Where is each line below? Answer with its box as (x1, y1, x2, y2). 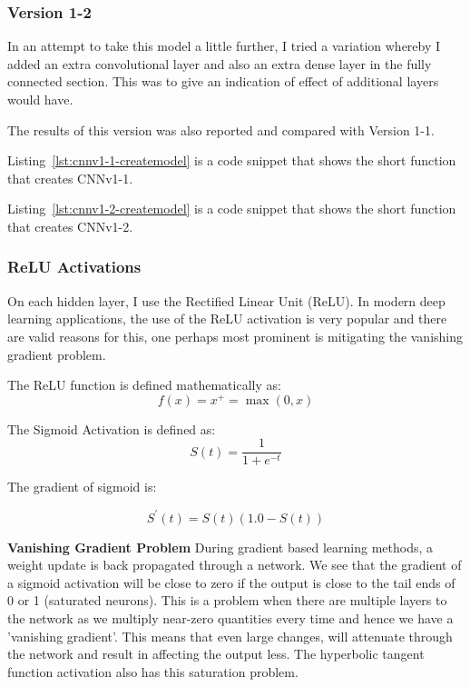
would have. (7, 90, 73, 108)
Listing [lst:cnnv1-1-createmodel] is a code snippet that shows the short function (7, 151, 456, 170)
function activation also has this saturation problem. (7, 662, 299, 681)
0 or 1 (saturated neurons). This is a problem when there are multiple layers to (7, 591, 447, 610)
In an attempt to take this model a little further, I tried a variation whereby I (7, 36, 441, 55)
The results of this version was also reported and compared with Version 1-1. (7, 120, 435, 139)
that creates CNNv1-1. (7, 168, 133, 187)
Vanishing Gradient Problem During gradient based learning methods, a (7, 537, 433, 556)
